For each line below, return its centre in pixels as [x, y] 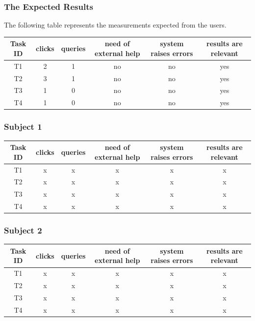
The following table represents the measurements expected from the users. [115, 25]
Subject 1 [23, 127]
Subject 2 [23, 230]
